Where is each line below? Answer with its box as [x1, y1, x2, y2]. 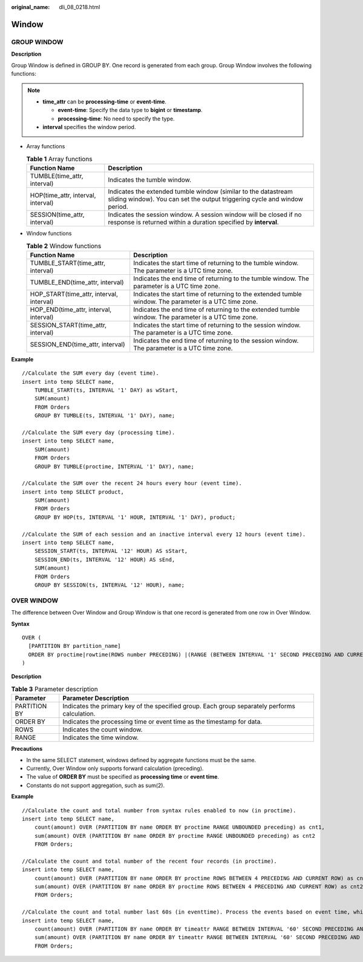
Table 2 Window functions [26, 242, 102, 250]
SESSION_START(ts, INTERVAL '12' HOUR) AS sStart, [34, 548, 188, 555]
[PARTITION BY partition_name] [28, 642, 121, 650]
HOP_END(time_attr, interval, [30, 305, 112, 314]
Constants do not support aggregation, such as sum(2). [26, 782, 165, 789]
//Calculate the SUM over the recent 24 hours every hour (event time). [22, 480, 242, 487]
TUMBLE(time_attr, [30, 172, 84, 180]
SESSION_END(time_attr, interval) [30, 340, 125, 348]
